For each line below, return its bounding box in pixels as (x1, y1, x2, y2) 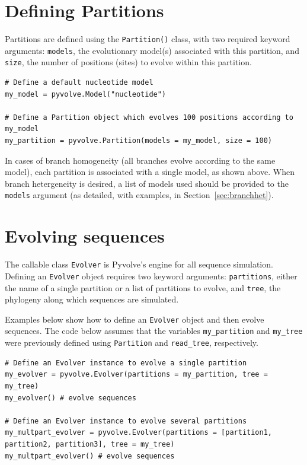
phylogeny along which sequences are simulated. (5, 293, 179, 305)
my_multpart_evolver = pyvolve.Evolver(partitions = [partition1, (5, 428, 273, 437)
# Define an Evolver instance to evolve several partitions (5, 416, 247, 425)
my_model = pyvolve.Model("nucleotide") (5, 90, 167, 98)
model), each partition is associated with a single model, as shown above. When (5, 165, 295, 178)
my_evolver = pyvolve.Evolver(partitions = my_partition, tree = (5, 370, 268, 379)
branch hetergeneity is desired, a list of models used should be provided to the (5, 177, 289, 189)
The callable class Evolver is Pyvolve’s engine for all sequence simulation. (5, 258, 273, 270)
